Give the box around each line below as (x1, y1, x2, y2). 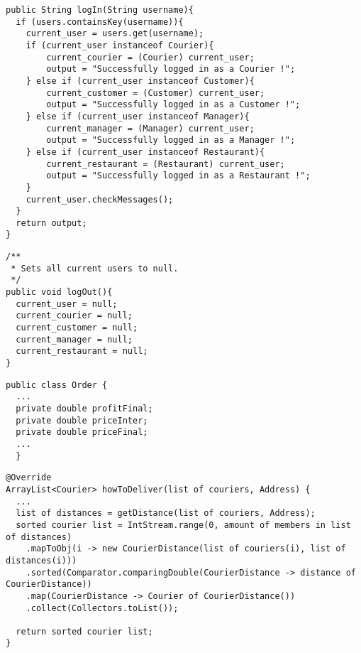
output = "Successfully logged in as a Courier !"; (46, 64, 296, 75)
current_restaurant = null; (16, 346, 148, 357)
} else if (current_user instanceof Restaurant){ (26, 146, 265, 157)
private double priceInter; (16, 415, 148, 426)
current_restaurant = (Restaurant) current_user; (46, 158, 285, 169)
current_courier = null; (16, 311, 133, 321)
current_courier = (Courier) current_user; (46, 52, 255, 63)
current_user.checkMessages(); (26, 194, 174, 205)
